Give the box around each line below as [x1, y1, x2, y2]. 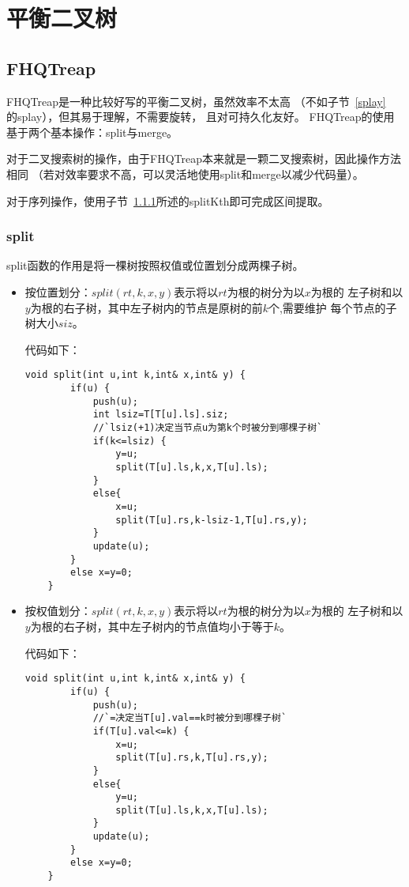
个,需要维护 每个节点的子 [268, 299, 397, 315]
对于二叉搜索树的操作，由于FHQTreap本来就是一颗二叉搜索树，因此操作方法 [6, 150, 401, 167]
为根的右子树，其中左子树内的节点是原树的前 [30, 299, 263, 315]
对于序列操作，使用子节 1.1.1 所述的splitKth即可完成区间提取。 [6, 192, 329, 209]
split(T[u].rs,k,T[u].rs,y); [115, 752, 268, 764]
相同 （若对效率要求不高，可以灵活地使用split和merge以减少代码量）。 [6, 165, 364, 182]
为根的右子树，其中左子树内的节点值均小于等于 [30, 618, 274, 635]
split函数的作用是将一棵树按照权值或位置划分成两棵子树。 [6, 257, 304, 274]
